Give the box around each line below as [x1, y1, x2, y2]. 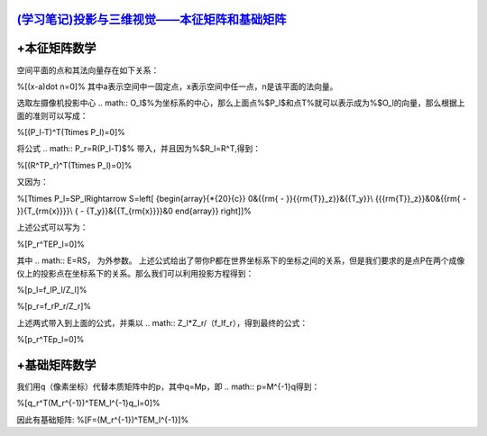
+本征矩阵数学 [16, 41, 96, 56]
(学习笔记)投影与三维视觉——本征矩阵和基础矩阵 [16, 12, 287, 27]
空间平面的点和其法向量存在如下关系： [16, 64, 160, 76]
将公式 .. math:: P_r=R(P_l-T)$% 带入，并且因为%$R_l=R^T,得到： [16, 143, 262, 154]
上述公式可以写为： [16, 222, 88, 233]
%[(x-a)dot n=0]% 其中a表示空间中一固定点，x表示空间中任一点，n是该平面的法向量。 [16, 81, 338, 92]
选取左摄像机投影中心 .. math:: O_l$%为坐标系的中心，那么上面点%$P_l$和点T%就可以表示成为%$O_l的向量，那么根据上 [16, 97, 465, 108]
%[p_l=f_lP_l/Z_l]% [16, 285, 87, 295]
